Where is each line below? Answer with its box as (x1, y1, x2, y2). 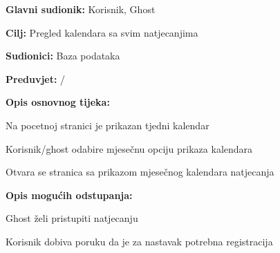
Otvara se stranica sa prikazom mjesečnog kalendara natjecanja (6, 165, 274, 179)
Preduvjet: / (6, 71, 66, 86)
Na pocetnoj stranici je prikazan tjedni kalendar (6, 118, 209, 132)
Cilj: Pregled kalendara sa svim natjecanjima (6, 25, 198, 39)
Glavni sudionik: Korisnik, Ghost (6, 2, 156, 16)
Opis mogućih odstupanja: (6, 187, 133, 202)
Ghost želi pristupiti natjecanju (6, 211, 138, 225)
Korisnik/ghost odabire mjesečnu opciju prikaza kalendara (6, 141, 253, 156)
